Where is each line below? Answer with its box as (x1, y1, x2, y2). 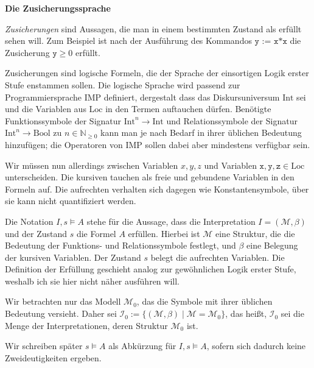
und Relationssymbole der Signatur (166, 114, 298, 127)
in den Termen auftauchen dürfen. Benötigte (105, 102, 271, 115)
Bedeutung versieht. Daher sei (5, 307, 117, 320)
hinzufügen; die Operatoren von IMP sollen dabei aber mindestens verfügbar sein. (5, 138, 310, 150)
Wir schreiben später (5, 339, 83, 352)
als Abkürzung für (108, 339, 176, 352)
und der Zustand (5, 227, 68, 239)
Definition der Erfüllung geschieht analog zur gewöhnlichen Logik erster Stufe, (5, 263, 296, 275)
